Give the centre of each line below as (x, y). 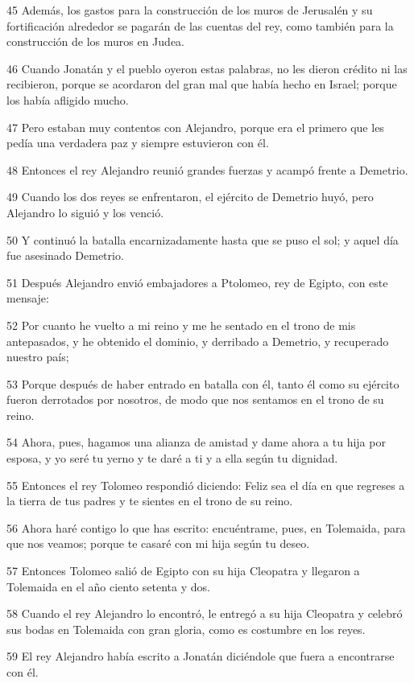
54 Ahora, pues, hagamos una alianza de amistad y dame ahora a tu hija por (196, 442)
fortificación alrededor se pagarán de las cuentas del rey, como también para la (200, 25)
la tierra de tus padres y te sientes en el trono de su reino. (150, 501)
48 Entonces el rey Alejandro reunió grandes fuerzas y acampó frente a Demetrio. (207, 169)
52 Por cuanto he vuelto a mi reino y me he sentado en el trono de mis (181, 325)
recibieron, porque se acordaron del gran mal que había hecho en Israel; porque (202, 84)
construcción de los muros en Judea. (95, 41)
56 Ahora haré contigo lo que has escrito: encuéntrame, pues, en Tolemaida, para (206, 527)
